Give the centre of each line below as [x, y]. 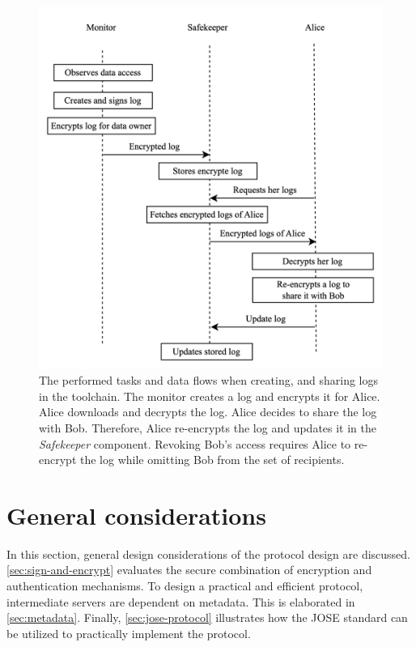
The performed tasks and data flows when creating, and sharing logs [208, 380]
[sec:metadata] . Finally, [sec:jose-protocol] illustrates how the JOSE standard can [207, 617]
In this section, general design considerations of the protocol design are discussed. [208, 553]
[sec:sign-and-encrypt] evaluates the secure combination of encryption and [189, 570]
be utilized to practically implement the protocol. [129, 633]
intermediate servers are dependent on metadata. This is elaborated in [181, 601]
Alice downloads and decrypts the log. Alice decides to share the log [208, 412]
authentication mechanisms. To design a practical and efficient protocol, [185, 586]
